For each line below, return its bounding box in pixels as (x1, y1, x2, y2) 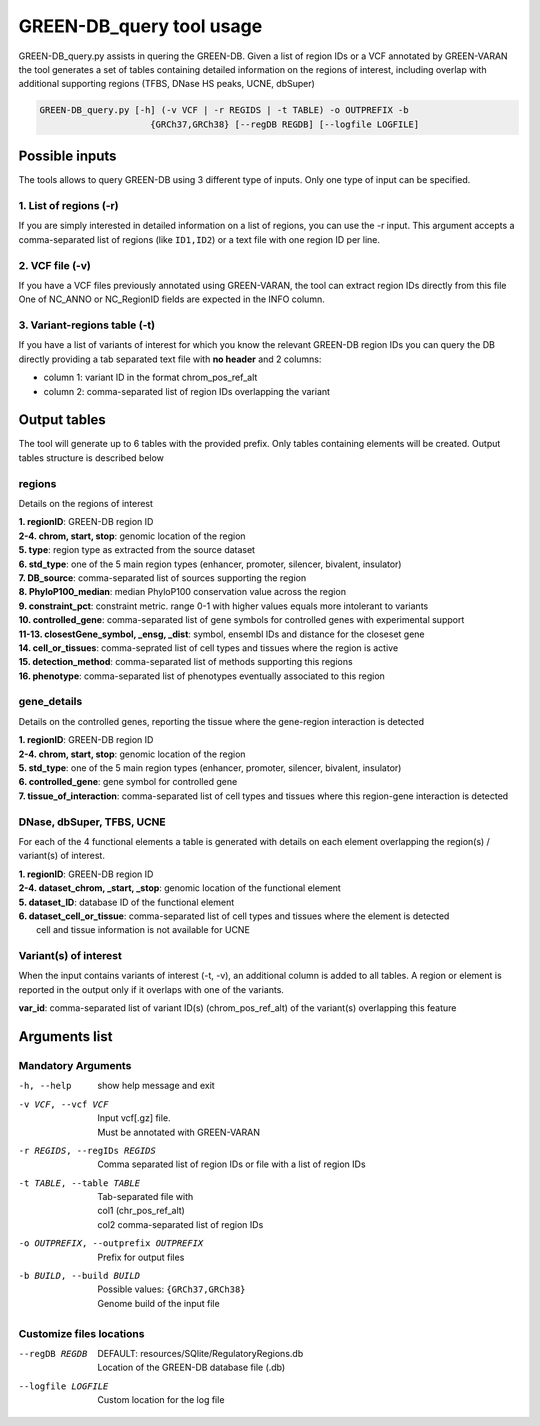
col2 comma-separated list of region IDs (97, 1218, 264, 1230)
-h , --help (18, 1080, 72, 1092)
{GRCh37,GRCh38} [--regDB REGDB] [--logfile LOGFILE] (150, 118, 420, 130)
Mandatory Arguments (18, 1058, 132, 1072)
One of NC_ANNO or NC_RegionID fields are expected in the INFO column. (18, 293, 325, 305)
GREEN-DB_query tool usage (18, 15, 263, 37)
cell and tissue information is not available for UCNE (36, 924, 250, 936)
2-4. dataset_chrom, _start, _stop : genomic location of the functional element (18, 882, 342, 894)
